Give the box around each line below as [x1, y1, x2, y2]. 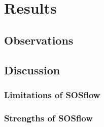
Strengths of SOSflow [4, 111, 93, 124]
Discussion [4, 62, 60, 77]
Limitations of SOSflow [4, 88, 100, 101]
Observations [4, 32, 74, 48]
